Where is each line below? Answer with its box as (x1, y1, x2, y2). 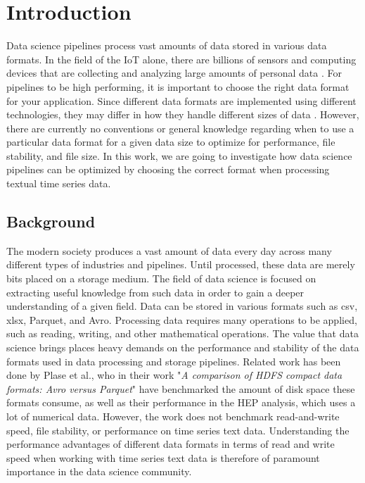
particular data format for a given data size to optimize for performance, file (6, 134, 335, 149)
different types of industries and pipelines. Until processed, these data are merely (6, 257, 355, 272)
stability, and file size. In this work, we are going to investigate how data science (6, 148, 352, 163)
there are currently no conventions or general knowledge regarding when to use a (6, 120, 354, 135)
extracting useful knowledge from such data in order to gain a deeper (6, 284, 305, 299)
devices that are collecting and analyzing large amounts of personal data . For (6, 65, 342, 80)
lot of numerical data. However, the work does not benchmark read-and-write (6, 408, 340, 423)
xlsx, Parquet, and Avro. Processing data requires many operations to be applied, (6, 312, 357, 327)
